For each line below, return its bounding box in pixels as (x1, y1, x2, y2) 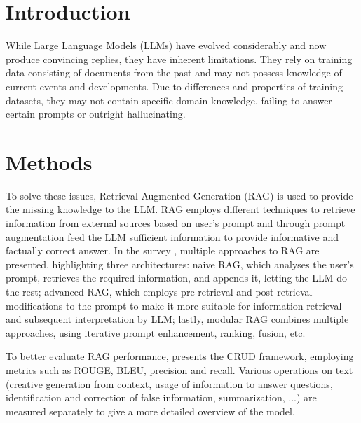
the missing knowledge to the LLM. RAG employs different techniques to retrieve (6, 202, 355, 216)
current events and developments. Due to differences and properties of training (6, 78, 343, 93)
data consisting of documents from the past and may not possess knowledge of (6, 65, 342, 80)
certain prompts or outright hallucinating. (6, 106, 186, 121)
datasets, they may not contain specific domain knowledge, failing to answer (6, 92, 332, 107)
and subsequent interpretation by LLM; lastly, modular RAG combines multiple (6, 312, 349, 326)
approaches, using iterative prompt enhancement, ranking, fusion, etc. (6, 325, 306, 340)
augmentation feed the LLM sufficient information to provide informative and (6, 229, 339, 244)
